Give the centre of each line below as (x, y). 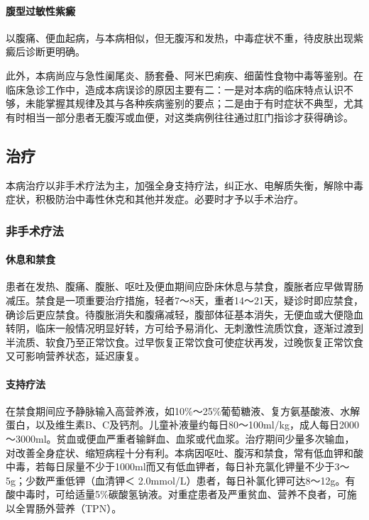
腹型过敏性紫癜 (40, 10)
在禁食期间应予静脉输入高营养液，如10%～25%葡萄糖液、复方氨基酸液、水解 (183, 410)
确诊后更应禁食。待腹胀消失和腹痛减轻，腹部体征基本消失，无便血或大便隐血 (184, 314)
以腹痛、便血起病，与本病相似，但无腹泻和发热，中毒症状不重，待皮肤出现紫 (184, 37)
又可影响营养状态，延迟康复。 (75, 356)
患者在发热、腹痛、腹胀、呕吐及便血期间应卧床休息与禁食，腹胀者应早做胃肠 (184, 286)
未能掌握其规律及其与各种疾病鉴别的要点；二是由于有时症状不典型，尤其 (194, 103)
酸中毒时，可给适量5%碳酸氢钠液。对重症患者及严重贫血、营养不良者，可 (176, 494)
